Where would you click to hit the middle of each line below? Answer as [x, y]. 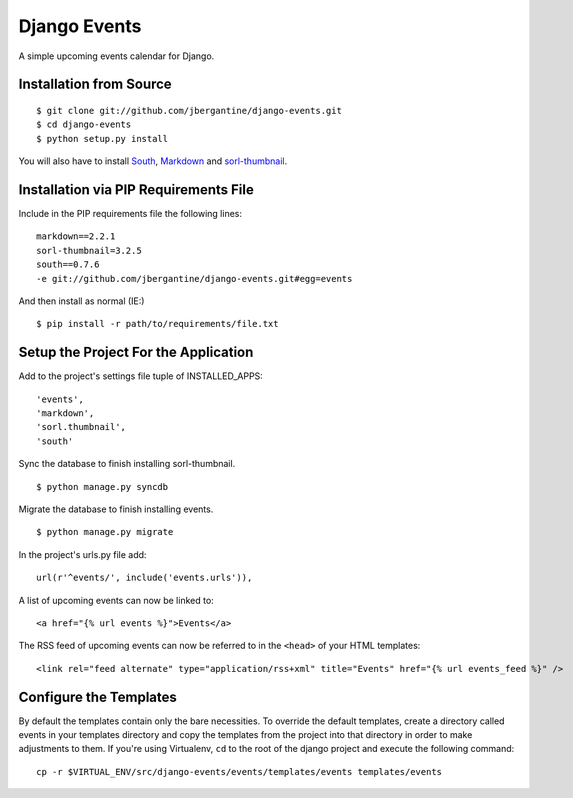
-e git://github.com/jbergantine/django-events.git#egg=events [194, 278]
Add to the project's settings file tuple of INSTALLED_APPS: [141, 376]
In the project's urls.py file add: [82, 554]
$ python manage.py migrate [105, 532]
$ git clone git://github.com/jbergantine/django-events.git [189, 110]
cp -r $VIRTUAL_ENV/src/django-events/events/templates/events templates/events [239, 771]
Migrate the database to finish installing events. [116, 509]
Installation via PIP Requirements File [136, 189]
